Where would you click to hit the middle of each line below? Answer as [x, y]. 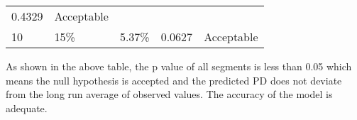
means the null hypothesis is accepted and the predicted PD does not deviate [174, 80]
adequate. [27, 108]
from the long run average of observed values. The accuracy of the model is [169, 94]
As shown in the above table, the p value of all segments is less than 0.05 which [179, 66]
